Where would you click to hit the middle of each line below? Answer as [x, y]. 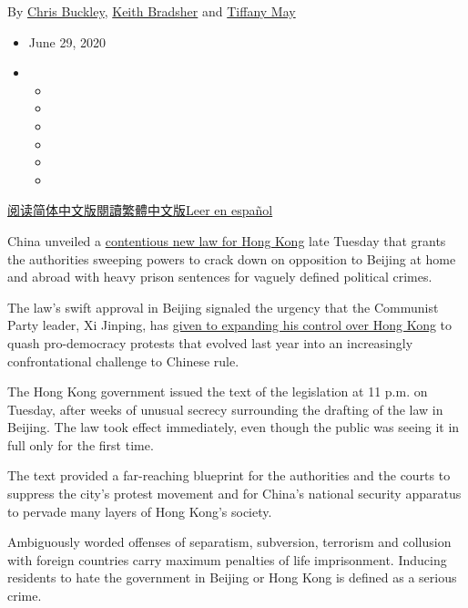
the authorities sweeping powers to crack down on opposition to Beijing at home [232, 258]
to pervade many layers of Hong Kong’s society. [140, 511]
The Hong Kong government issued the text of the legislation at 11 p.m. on [218, 392]
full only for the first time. [81, 444]
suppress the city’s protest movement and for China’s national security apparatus [234, 494]
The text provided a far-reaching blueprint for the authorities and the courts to [229, 475]
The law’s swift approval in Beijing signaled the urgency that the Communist [223, 307]
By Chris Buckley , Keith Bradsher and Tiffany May [152, 11]
